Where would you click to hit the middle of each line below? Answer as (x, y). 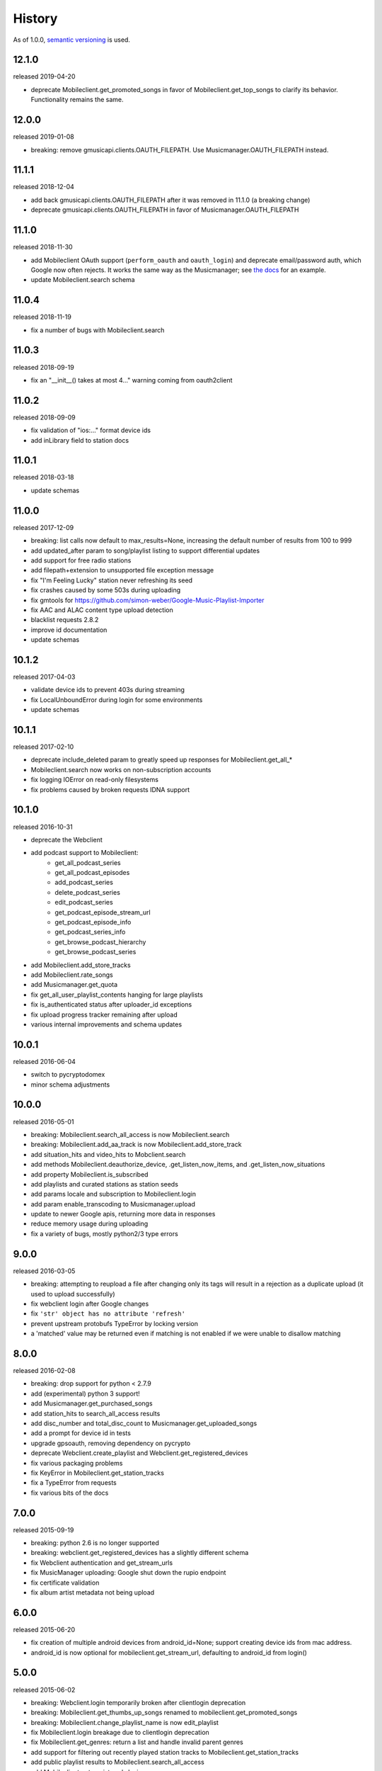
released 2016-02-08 (44, 1370)
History (35, 18)
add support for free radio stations (81, 560)
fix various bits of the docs (70, 1493)
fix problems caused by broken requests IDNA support (110, 789)
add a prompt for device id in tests (81, 1433)
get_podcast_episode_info (93, 922)
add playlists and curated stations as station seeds (104, 1184)
